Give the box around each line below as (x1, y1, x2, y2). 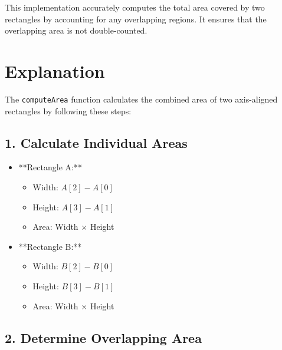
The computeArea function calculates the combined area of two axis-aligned (5, 93, 278, 105)
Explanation (5, 58, 105, 82)
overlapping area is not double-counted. (5, 24, 147, 37)
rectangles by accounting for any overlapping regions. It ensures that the (5, 12, 267, 25)
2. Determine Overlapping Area (5, 328, 202, 346)
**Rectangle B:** (18, 240, 82, 252)
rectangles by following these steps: (5, 104, 132, 117)
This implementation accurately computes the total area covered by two (5, 1, 265, 13)
